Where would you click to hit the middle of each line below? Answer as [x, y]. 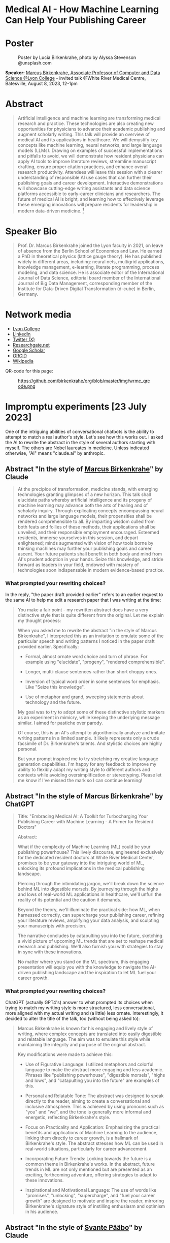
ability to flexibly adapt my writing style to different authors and [84, 769]
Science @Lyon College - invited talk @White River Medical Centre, [76, 78]
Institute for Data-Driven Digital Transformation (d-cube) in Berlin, [86, 289]
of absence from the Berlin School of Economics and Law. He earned [90, 251]
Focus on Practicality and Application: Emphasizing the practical [92, 1127]
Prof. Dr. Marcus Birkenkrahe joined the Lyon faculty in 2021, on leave [90, 245]
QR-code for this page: [29, 371]
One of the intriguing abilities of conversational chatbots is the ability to [80, 431]
